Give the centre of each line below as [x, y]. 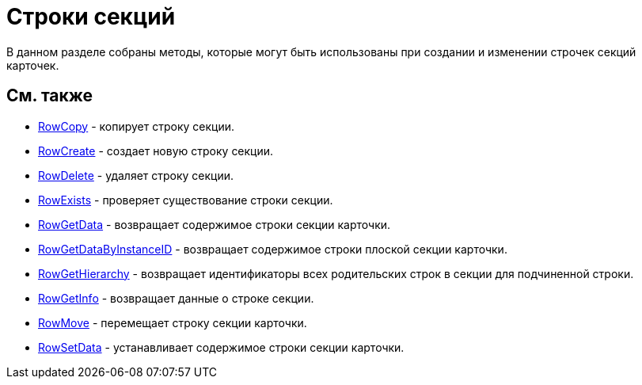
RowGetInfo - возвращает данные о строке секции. [176, 298]
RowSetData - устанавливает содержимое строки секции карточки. [221, 347]
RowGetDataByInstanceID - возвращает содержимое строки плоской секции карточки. [273, 249]
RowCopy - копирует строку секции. [137, 126]
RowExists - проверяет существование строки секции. [186, 200]
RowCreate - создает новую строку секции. [156, 151]
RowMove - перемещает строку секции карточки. [173, 322]
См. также [50, 96]
